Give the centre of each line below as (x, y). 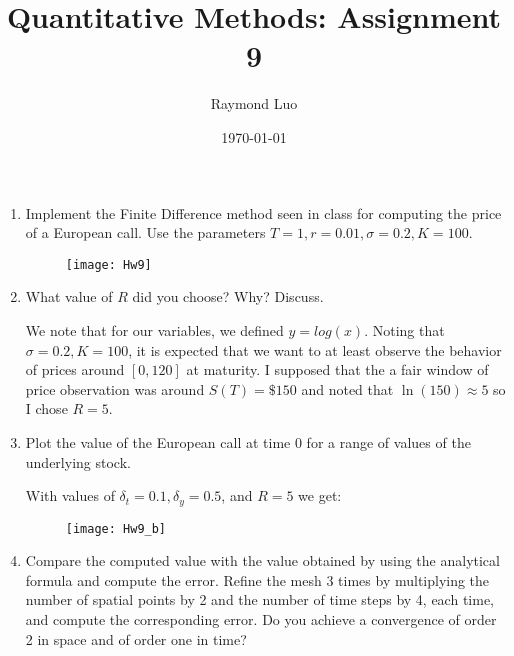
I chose (46, 408)
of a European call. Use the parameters (145, 232)
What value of (69, 296)
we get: (320, 495)
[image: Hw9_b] (116, 528)
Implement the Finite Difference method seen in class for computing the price (263, 212)
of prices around (75, 369)
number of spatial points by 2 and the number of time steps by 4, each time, (259, 599)
